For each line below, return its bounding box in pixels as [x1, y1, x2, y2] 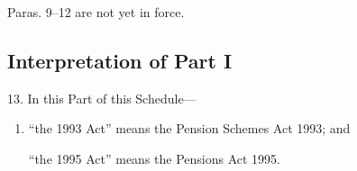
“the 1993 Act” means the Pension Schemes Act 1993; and [28, 119, 351, 138]
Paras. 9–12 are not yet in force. [7, 3, 185, 21]
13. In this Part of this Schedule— [7, 88, 197, 107]
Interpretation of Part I [7, 46, 233, 74]
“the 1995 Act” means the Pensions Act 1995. [28, 148, 280, 167]
